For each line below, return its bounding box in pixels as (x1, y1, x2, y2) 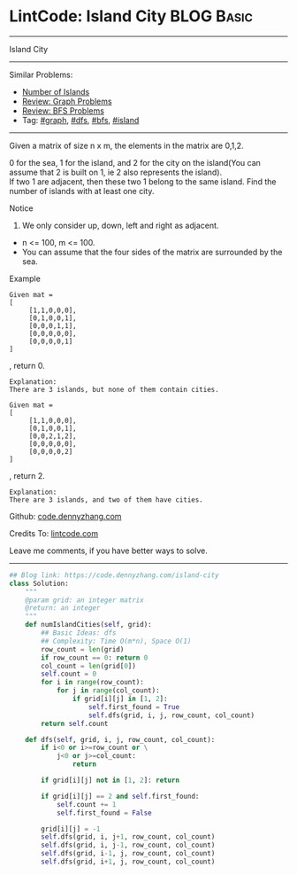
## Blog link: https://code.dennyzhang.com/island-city (9, 570, 219, 580)
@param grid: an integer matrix (25, 596, 144, 605)
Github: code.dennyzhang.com (9, 511, 122, 521)
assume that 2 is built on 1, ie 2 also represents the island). (9, 167, 223, 177)
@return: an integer (25, 604, 101, 613)
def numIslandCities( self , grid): (25, 621, 152, 629)
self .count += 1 (56, 800, 117, 809)
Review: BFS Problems (21, 105, 104, 116)
